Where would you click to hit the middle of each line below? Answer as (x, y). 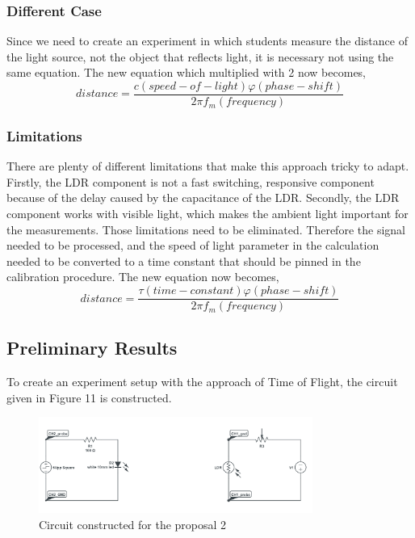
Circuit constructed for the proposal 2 (133, 524)
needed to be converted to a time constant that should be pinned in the (184, 261)
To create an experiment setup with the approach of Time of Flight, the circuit (202, 382)
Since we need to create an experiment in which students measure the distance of (207, 41)
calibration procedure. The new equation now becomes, (143, 277)
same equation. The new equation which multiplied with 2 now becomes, (187, 72)
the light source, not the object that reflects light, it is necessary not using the (200, 56)
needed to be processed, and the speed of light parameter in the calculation (193, 245)
